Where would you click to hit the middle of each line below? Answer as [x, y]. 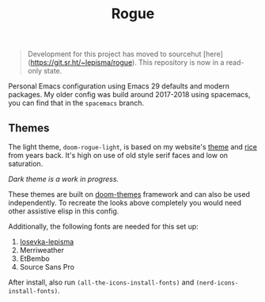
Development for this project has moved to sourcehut [114, 54]
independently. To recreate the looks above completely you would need [125, 203]
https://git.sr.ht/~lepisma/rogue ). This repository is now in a [127, 62]
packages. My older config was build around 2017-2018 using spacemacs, [129, 95]
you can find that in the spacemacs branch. [76, 103]
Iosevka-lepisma [47, 242]
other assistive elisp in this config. [64, 211]
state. [53, 71]
